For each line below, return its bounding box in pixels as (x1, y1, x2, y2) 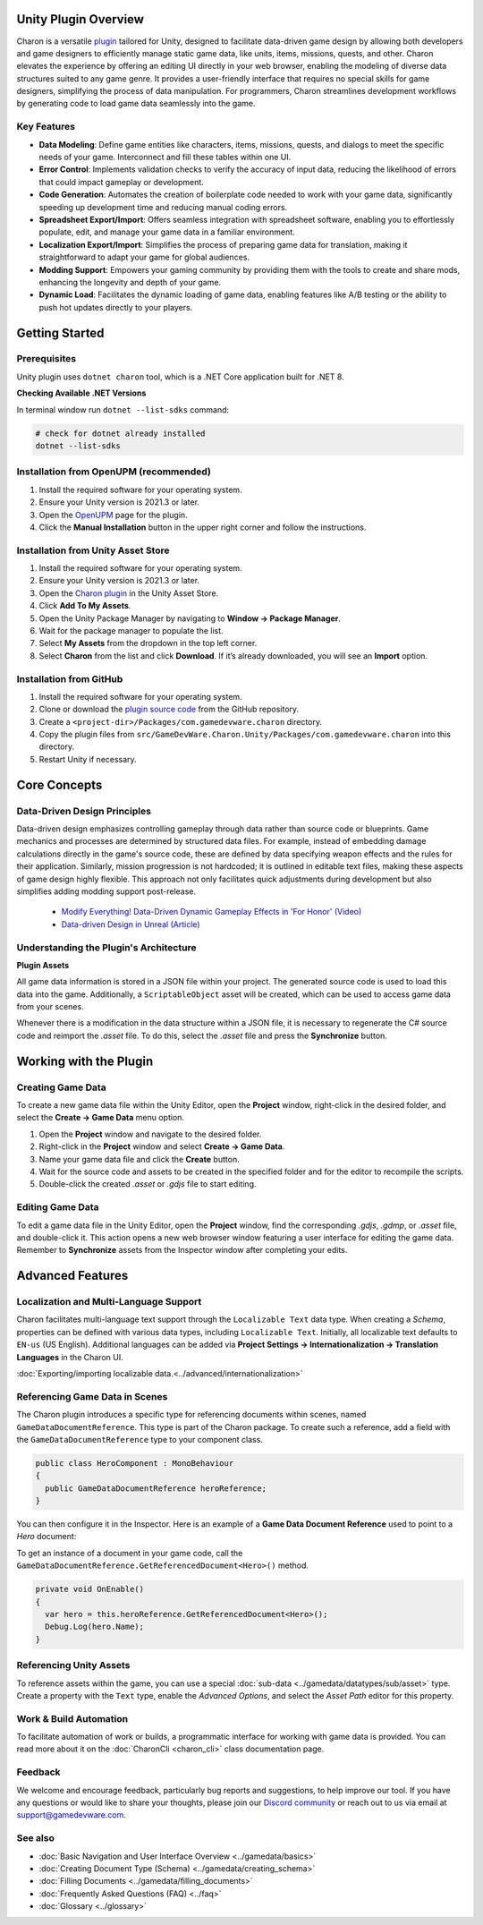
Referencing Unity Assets (16, 1659, 131, 1672)
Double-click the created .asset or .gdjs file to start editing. (38, 1179, 257, 1189)
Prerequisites (16, 353, 76, 365)
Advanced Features (16, 1268, 129, 1283)
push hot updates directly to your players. (38, 302, 193, 312)
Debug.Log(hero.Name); (45, 1622, 145, 1632)
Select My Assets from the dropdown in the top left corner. (38, 638, 258, 649)
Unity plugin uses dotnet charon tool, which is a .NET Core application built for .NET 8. (16, 371, 344, 382)
